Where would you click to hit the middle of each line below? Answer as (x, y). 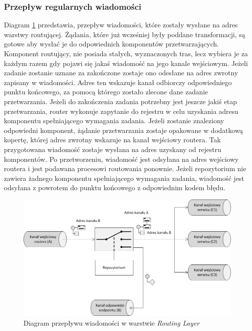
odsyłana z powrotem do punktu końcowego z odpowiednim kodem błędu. (115, 188)
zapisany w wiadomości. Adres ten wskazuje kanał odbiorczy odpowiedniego (118, 82)
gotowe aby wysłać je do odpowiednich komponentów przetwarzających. (112, 44)
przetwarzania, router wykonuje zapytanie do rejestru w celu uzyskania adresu (121, 111)
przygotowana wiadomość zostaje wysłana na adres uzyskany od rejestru (113, 149)
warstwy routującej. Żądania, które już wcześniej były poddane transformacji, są (125, 34)
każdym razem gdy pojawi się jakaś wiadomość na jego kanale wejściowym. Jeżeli (126, 63)
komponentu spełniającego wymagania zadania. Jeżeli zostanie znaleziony (114, 121)
